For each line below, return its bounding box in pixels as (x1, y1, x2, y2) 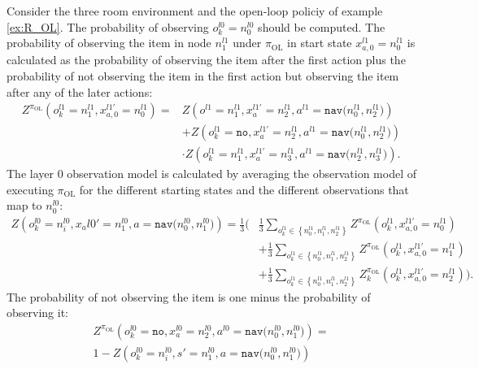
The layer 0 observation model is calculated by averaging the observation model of (7, 165, 416, 182)
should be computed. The (258, 18, 385, 35)
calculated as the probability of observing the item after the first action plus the (7, 51, 406, 68)
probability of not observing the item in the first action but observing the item (7, 67, 399, 84)
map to (7, 197, 42, 214)
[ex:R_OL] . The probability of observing (7, 18, 209, 35)
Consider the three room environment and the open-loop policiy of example (7, 2, 383, 19)
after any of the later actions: (7, 83, 153, 100)
